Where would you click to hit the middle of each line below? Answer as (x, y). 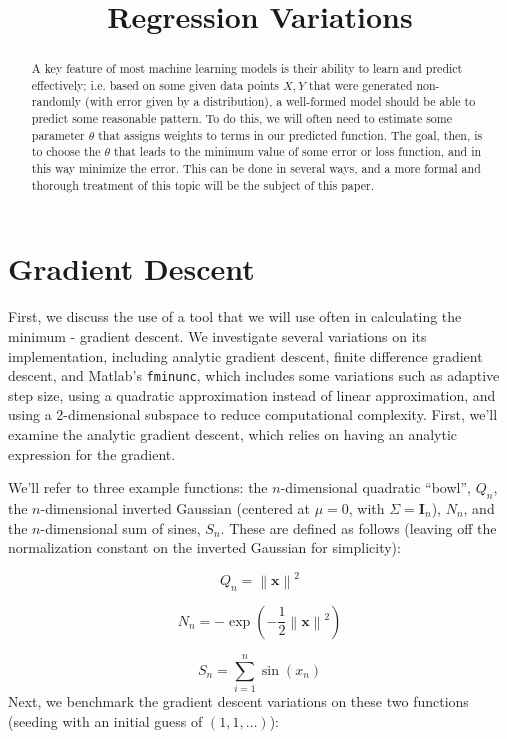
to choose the (66, 151)
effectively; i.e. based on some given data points (155, 84)
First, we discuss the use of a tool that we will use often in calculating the (235, 316)
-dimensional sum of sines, (120, 527)
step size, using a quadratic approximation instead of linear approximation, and (252, 394)
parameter (58, 134)
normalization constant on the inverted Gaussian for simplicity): (204, 547)
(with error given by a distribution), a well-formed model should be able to (280, 101)
